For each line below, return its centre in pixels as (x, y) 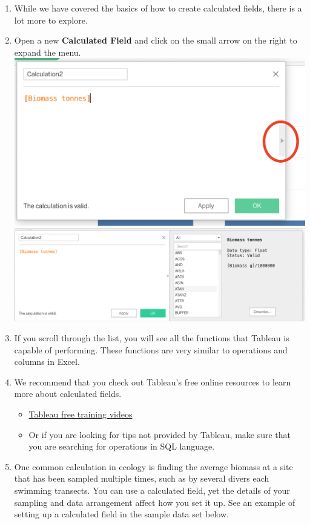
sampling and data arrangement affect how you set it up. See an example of (155, 502)
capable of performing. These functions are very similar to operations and (151, 349)
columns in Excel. (47, 362)
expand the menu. (48, 52)
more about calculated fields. (68, 394)
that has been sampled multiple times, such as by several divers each (142, 478)
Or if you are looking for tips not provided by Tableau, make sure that (160, 434)
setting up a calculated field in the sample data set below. (121, 514)
